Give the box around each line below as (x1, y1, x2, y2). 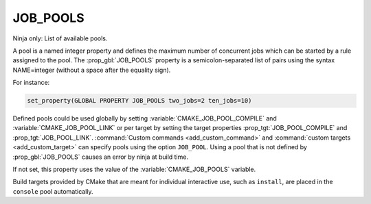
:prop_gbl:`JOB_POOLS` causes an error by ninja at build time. (12, 153, 189, 161)
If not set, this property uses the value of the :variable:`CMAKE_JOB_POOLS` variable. (12, 165, 256, 174)
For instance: (12, 79, 50, 87)
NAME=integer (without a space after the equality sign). (12, 66, 171, 74)
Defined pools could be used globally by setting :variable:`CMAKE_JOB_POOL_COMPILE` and (12, 114, 278, 123)
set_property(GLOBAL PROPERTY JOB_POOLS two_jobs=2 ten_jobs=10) (27, 97, 252, 105)
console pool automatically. (12, 187, 93, 195)
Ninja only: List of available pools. (12, 34, 108, 42)
